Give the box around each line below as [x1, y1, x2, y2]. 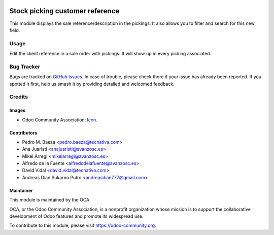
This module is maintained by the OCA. [9, 197, 91, 203]
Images [9, 107, 25, 114]
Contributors [9, 129, 38, 136]
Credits [9, 93, 28, 100]
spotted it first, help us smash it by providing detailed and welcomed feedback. [9, 81, 175, 87]
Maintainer [9, 187, 33, 193]
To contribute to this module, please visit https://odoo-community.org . [9, 222, 157, 228]
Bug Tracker [9, 63, 41, 70]
